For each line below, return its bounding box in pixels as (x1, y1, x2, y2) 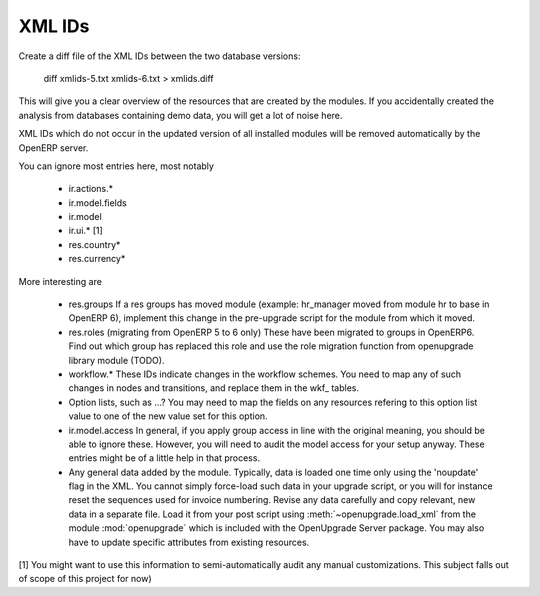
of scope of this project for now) (18, 573, 152, 585)
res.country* (68, 238, 121, 250)
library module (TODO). (68, 354, 165, 366)
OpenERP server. (18, 141, 89, 154)
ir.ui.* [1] (68, 225, 104, 237)
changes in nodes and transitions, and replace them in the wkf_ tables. (68, 382, 360, 394)
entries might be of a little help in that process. (68, 452, 260, 464)
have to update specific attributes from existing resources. (68, 536, 310, 548)
